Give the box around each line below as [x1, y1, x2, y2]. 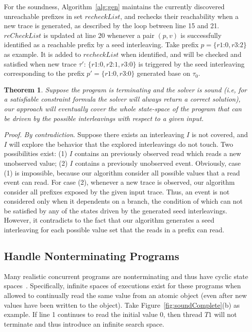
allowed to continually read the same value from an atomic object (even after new [4, 290, 247, 300]
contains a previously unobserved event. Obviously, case [75, 157, 241, 168]
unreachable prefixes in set [4, 11, 83, 21]
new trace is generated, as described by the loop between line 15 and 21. [4, 20, 219, 31]
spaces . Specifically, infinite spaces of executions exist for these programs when [4, 280, 241, 291]
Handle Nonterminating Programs [4, 248, 179, 263]
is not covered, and [191, 129, 248, 140]
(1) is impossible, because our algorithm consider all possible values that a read [4, 167, 240, 177]
